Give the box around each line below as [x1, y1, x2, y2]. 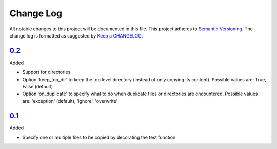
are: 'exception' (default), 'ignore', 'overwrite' [22, 98, 118, 104]
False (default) [22, 84, 53, 90]
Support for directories [22, 69, 71, 76]
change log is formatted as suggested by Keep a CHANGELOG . [9, 32, 143, 39]
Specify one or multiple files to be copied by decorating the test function [22, 134, 176, 141]
